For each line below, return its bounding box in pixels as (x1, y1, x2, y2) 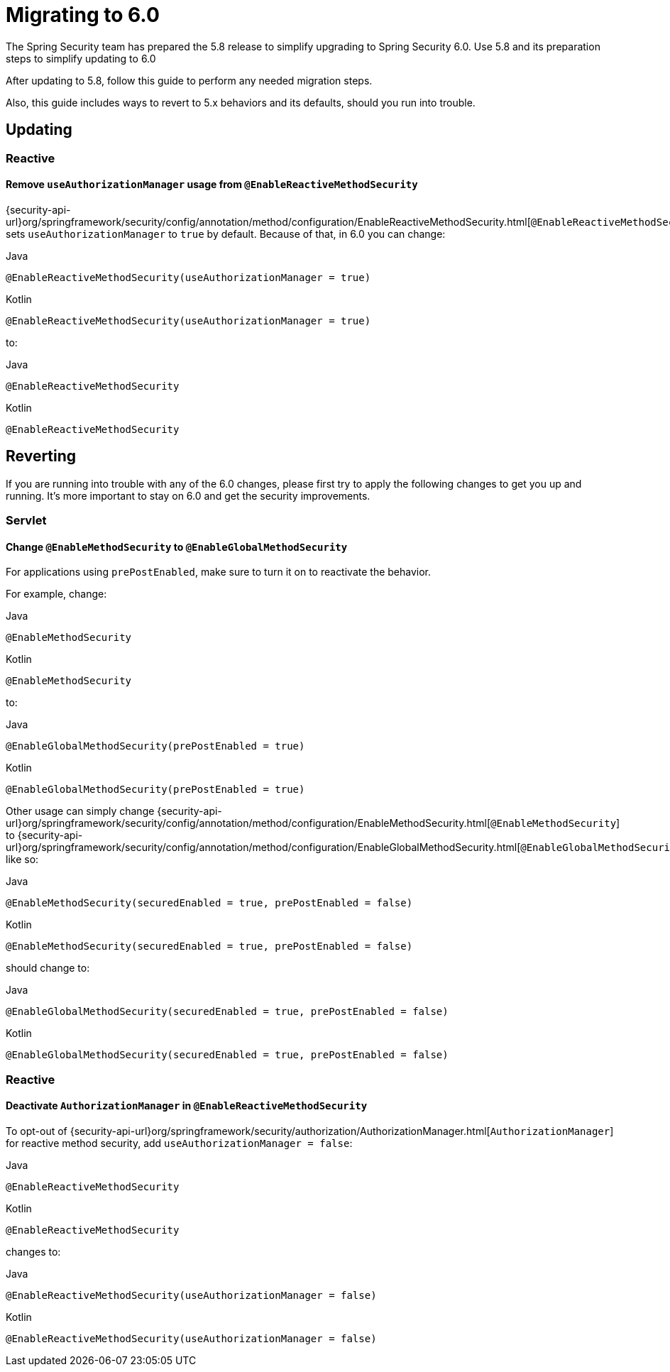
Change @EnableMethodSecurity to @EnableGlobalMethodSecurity (6, 540, 348, 553)
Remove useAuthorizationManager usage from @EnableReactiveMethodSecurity (6, 178, 418, 191)
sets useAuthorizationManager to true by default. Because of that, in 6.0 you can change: (6, 227, 446, 240)
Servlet (6, 513, 47, 528)
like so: (6, 853, 39, 866)
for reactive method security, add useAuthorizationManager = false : (6, 1136, 353, 1149)
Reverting (6, 447, 77, 466)
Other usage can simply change (6, 805, 155, 818)
